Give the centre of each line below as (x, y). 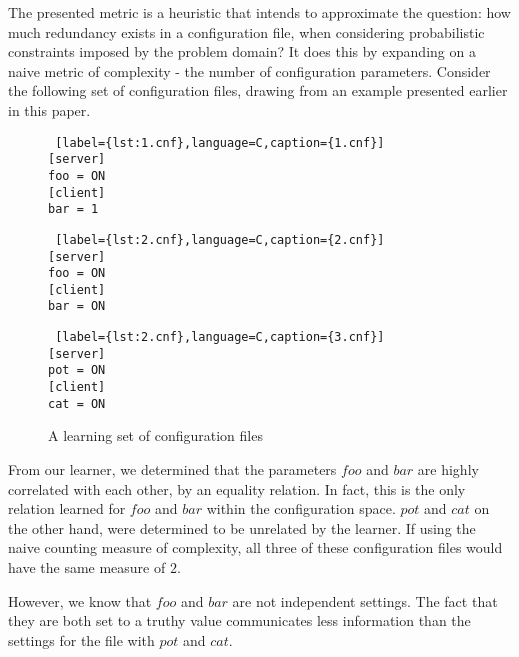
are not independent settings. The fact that (365, 600)
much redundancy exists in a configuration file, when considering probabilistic (246, 31)
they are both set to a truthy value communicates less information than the (239, 620)
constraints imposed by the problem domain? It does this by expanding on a (242, 51)
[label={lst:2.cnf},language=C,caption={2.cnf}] (220, 239)
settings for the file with (81, 639)
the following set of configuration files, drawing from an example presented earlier (258, 90)
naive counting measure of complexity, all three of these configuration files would (255, 547)
